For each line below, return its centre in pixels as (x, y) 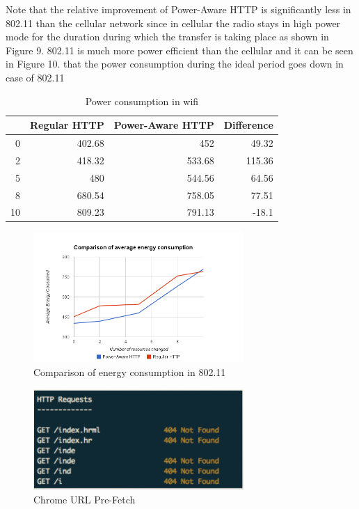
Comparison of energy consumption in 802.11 (130, 372)
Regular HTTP (67, 125)
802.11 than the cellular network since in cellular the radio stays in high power (173, 23)
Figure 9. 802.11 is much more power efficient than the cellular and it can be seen (179, 50)
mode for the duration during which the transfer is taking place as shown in (167, 37)
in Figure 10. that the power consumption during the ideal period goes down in (175, 64)
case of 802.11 (35, 77)
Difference (248, 125)
